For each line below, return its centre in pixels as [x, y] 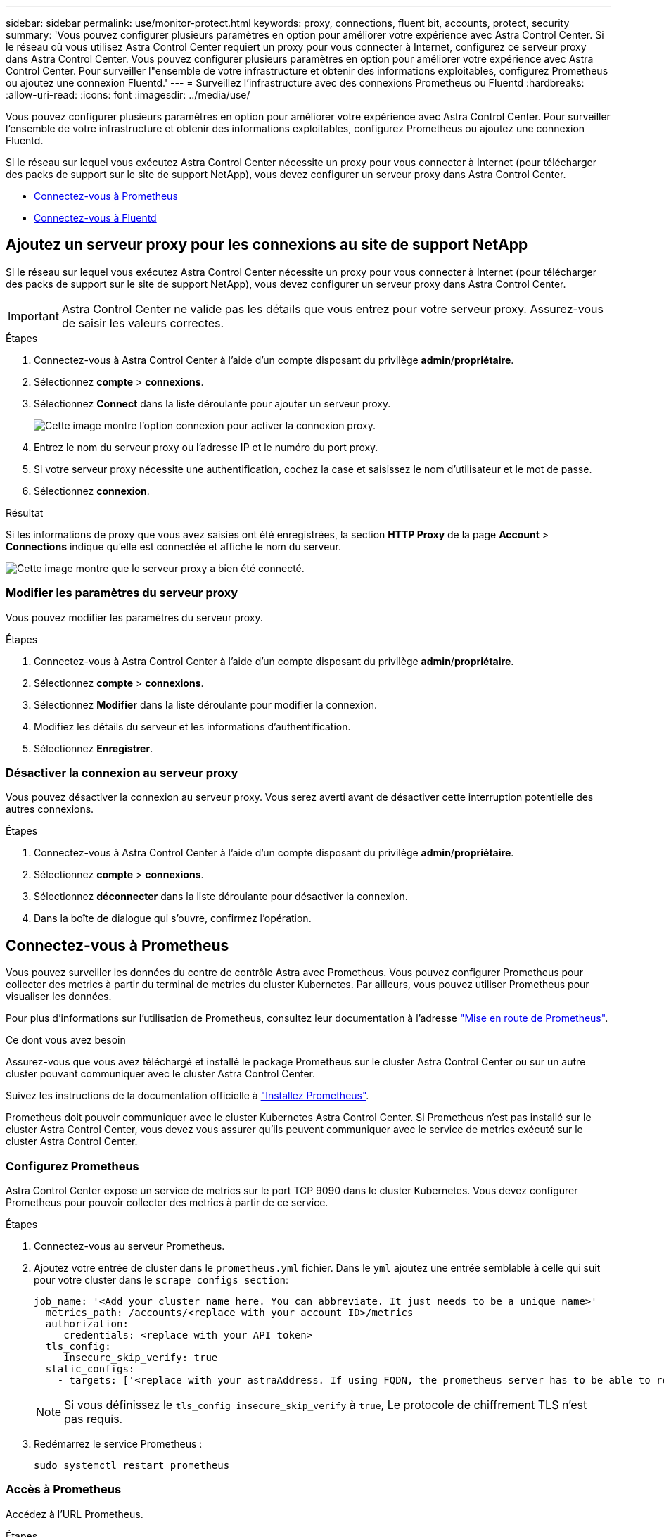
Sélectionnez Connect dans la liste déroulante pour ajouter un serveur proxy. [212, 403]
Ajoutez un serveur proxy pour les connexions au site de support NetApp [267, 245]
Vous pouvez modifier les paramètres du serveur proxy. [134, 617]
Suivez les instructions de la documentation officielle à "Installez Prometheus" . [187, 1096]
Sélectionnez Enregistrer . [94, 748]
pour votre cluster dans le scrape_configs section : [161, 1279]
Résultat [25, 512]
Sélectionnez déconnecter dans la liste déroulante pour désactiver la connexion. [221, 897]
